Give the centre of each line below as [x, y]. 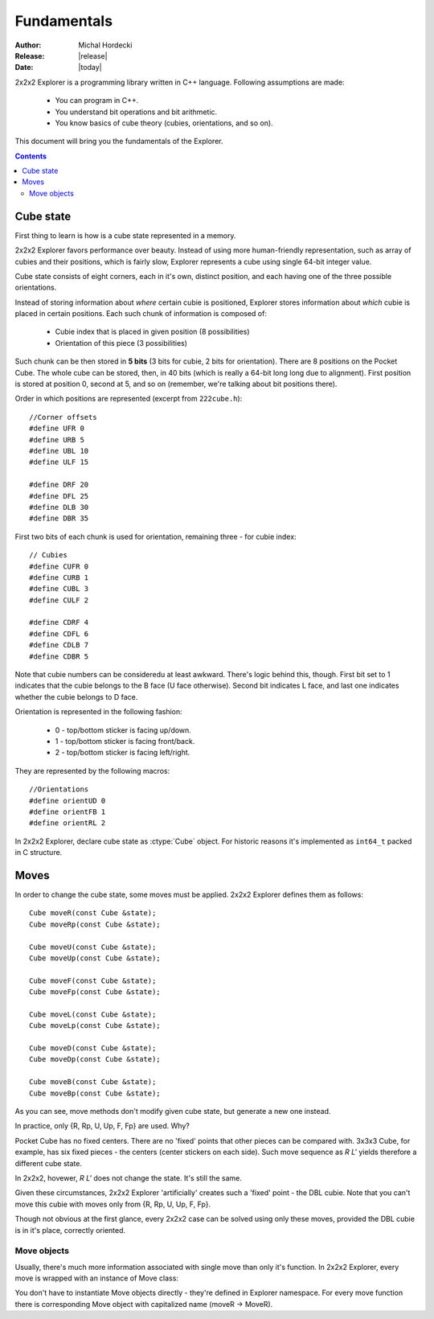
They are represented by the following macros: [92, 770]
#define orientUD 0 [68, 801]
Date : [24, 68]
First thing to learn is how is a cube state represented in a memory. [125, 235]
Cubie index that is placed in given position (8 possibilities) [152, 332]
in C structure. [39, 853]
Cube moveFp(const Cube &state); [95, 992]
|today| [90, 68]
